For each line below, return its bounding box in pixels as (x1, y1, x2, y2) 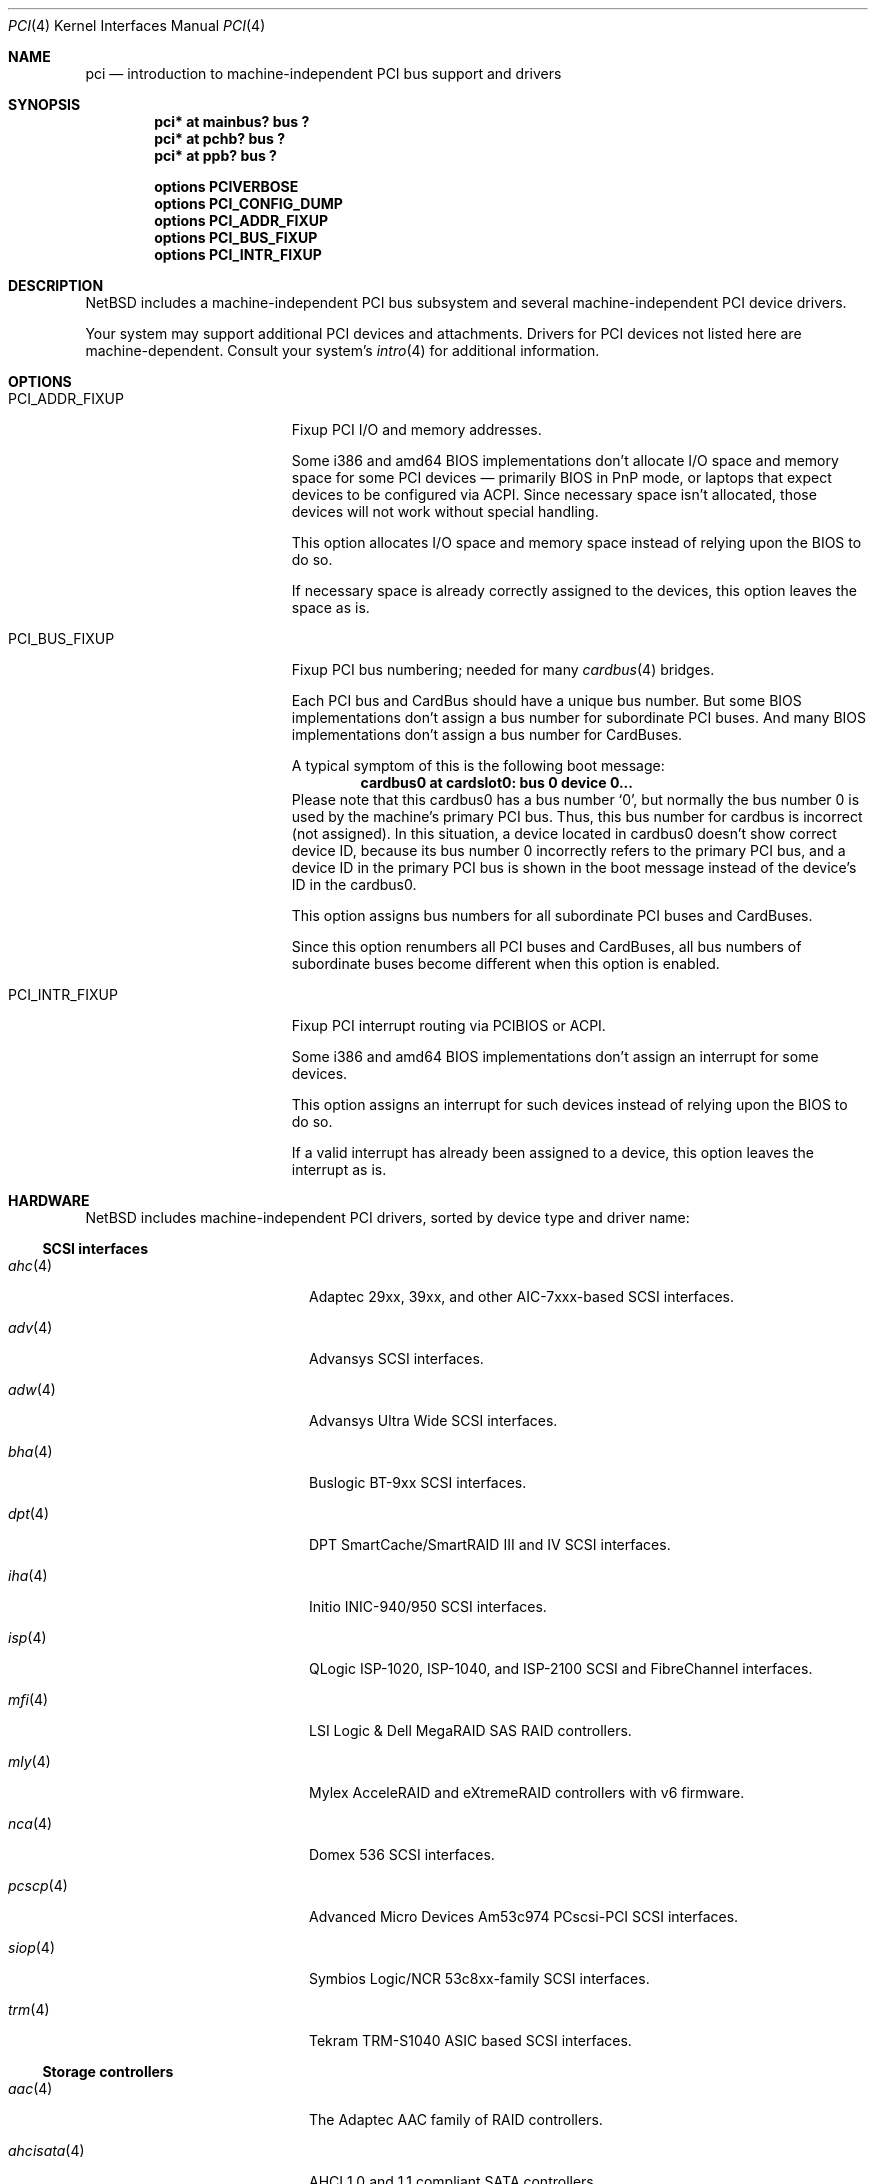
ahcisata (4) (8, 2142, 85, 2159)
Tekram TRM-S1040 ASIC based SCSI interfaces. (309, 2032, 632, 2049)
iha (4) (8, 1567, 48, 1584)
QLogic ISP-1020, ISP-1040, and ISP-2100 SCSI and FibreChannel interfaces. (309, 1660, 813, 1677)
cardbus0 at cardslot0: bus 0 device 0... (360, 774, 633, 791)
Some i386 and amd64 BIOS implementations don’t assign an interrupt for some (291, 1048, 819, 1065)
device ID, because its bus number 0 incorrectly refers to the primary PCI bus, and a (291, 842, 846, 859)
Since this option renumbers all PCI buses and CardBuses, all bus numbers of (291, 938, 802, 955)
